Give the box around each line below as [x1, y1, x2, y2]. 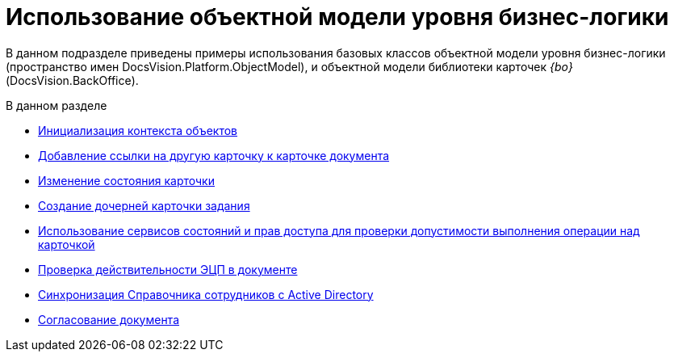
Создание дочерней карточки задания [38, 198, 250, 213]
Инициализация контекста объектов [38, 123, 238, 137]
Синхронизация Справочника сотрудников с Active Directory [38, 287, 374, 301]
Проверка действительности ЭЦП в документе [38, 262, 298, 276]
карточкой [38, 237, 95, 251]
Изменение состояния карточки [38, 173, 215, 187]
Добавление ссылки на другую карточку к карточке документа [38, 148, 390, 162]
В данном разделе [6, 98, 107, 112]
